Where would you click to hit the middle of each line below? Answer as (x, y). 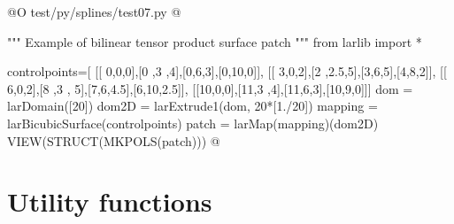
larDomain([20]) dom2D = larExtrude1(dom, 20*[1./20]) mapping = (192, 106)
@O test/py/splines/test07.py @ (94, 12)
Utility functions (110, 201)
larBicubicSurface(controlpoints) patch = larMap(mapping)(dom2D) (193, 123)
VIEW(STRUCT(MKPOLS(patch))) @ (114, 140)
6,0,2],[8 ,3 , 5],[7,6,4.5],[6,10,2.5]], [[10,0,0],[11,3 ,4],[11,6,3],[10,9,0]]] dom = (210, 88)
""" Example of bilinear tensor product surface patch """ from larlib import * (215, 41)
